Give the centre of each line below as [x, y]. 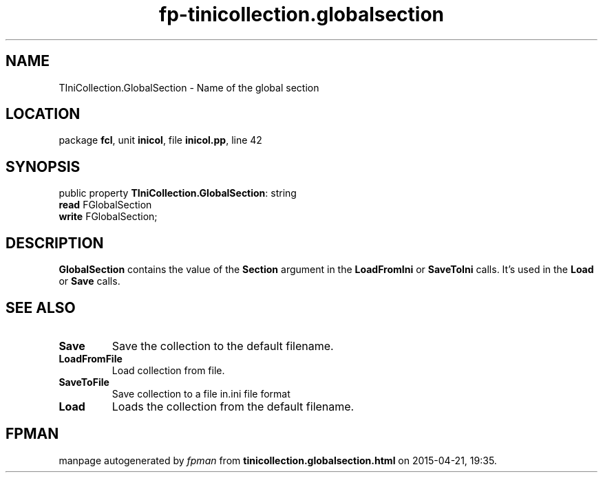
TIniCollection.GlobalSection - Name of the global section [189, 87]
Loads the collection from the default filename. [233, 406]
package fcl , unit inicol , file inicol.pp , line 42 [160, 140]
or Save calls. [89, 281]
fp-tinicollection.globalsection [301, 14]
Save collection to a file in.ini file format [201, 393]
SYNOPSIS [43, 166]
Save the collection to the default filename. [223, 346]
